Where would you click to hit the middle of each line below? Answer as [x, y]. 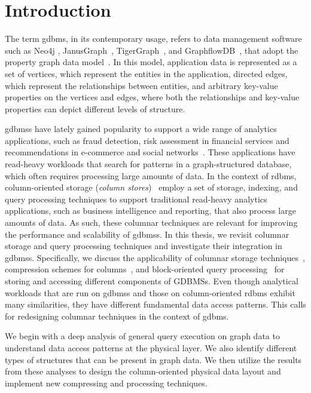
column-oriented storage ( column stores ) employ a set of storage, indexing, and [151, 187]
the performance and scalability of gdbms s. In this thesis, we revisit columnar [147, 234]
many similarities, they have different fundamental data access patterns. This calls [155, 304]
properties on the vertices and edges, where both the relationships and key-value [152, 97]
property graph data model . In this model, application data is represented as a [151, 62]
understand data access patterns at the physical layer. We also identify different [151, 347]
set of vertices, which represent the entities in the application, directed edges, [146, 73]
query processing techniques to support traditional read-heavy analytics [136, 199]
